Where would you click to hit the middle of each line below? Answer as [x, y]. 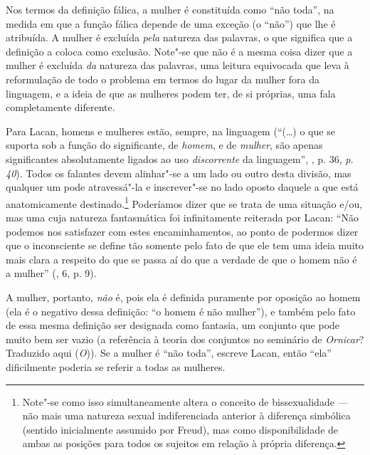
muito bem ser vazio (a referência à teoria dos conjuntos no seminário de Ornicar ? [185, 339]
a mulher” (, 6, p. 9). [51, 273]
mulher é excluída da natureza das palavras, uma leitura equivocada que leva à [178, 65]
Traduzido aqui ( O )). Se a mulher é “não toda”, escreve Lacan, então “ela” [169, 353]
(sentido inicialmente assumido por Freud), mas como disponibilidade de [180, 429]
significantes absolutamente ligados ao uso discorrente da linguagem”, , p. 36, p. [180, 158]
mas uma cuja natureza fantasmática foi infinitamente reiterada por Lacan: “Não [182, 217]
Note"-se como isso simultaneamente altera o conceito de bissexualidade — [185, 401]
